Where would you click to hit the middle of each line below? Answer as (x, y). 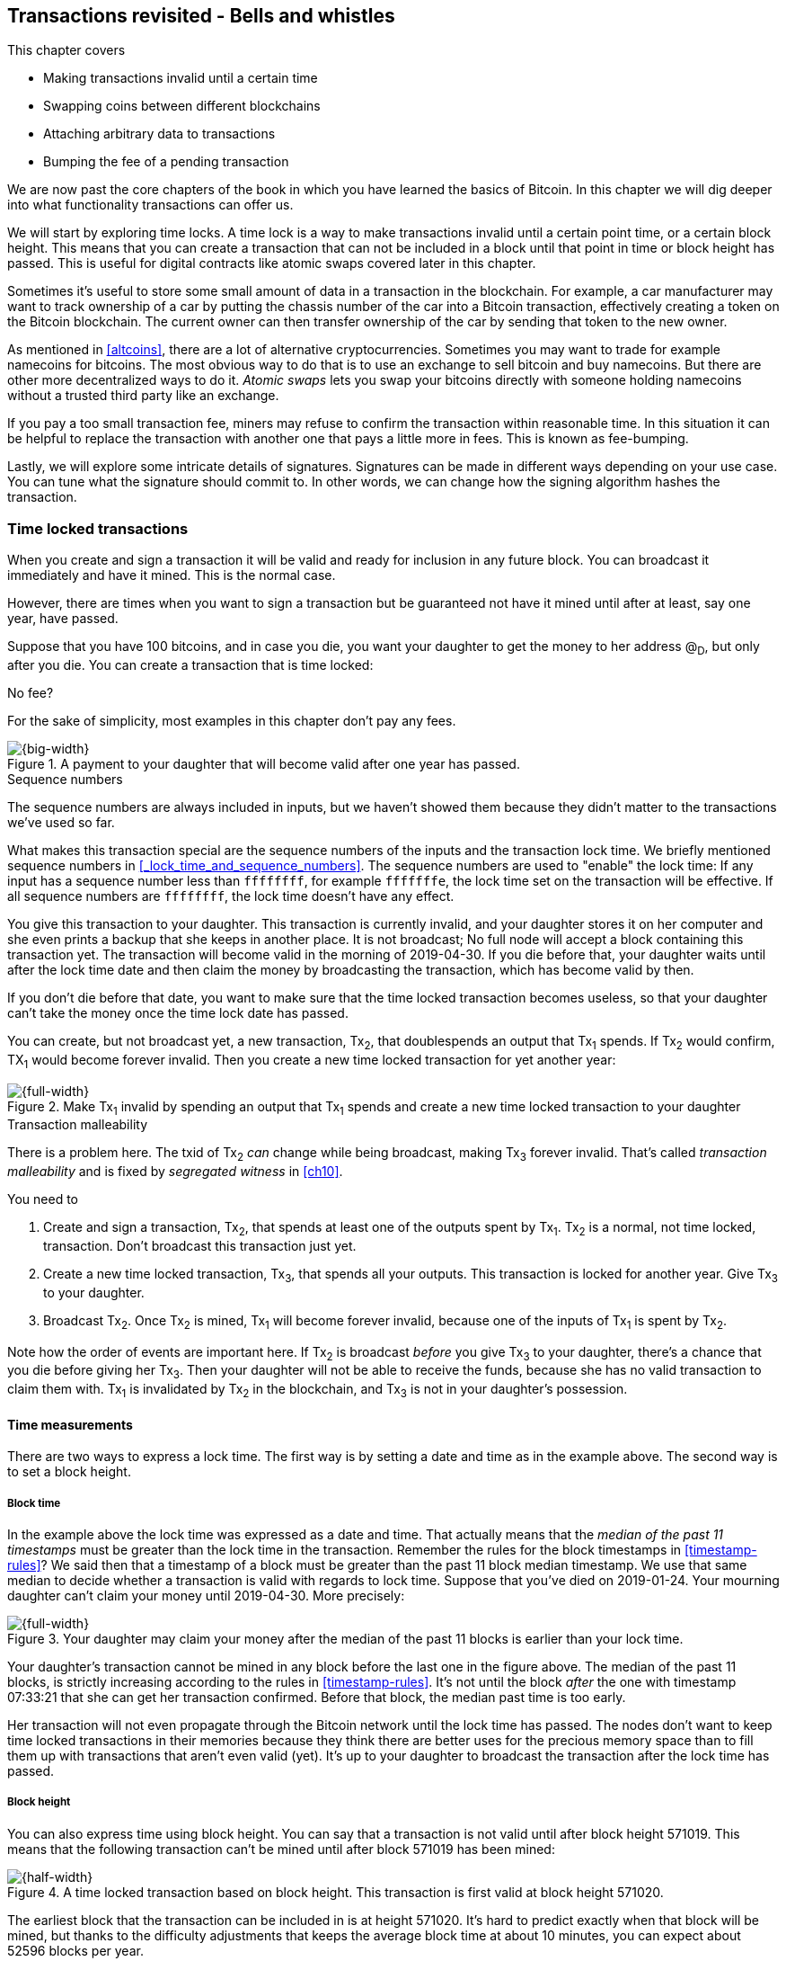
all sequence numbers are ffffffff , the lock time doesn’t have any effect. (231, 896)
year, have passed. (63, 619)
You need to (43, 1199)
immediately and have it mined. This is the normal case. (172, 575)
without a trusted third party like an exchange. (143, 396)
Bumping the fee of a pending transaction (166, 162)
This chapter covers (66, 50)
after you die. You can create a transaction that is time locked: (190, 664)
